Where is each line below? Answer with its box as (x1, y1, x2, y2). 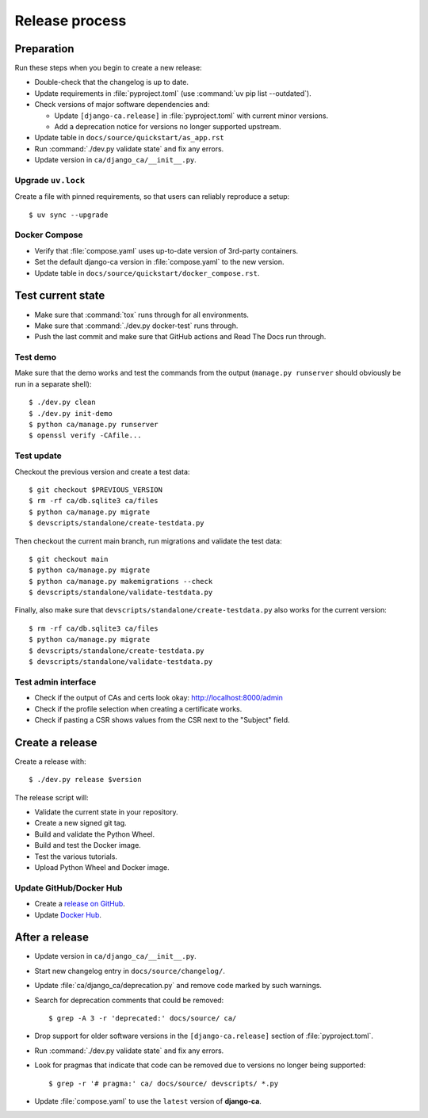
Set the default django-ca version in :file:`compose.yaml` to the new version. (34, 258, 285, 267)
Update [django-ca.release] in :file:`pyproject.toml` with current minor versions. (54, 111, 329, 120)
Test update (14, 450, 63, 461)
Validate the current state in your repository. (34, 807, 178, 817)
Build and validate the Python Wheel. (34, 829, 155, 839)
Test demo (14, 352, 57, 363)
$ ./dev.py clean (29, 398, 96, 407)
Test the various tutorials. (34, 852, 118, 861)
